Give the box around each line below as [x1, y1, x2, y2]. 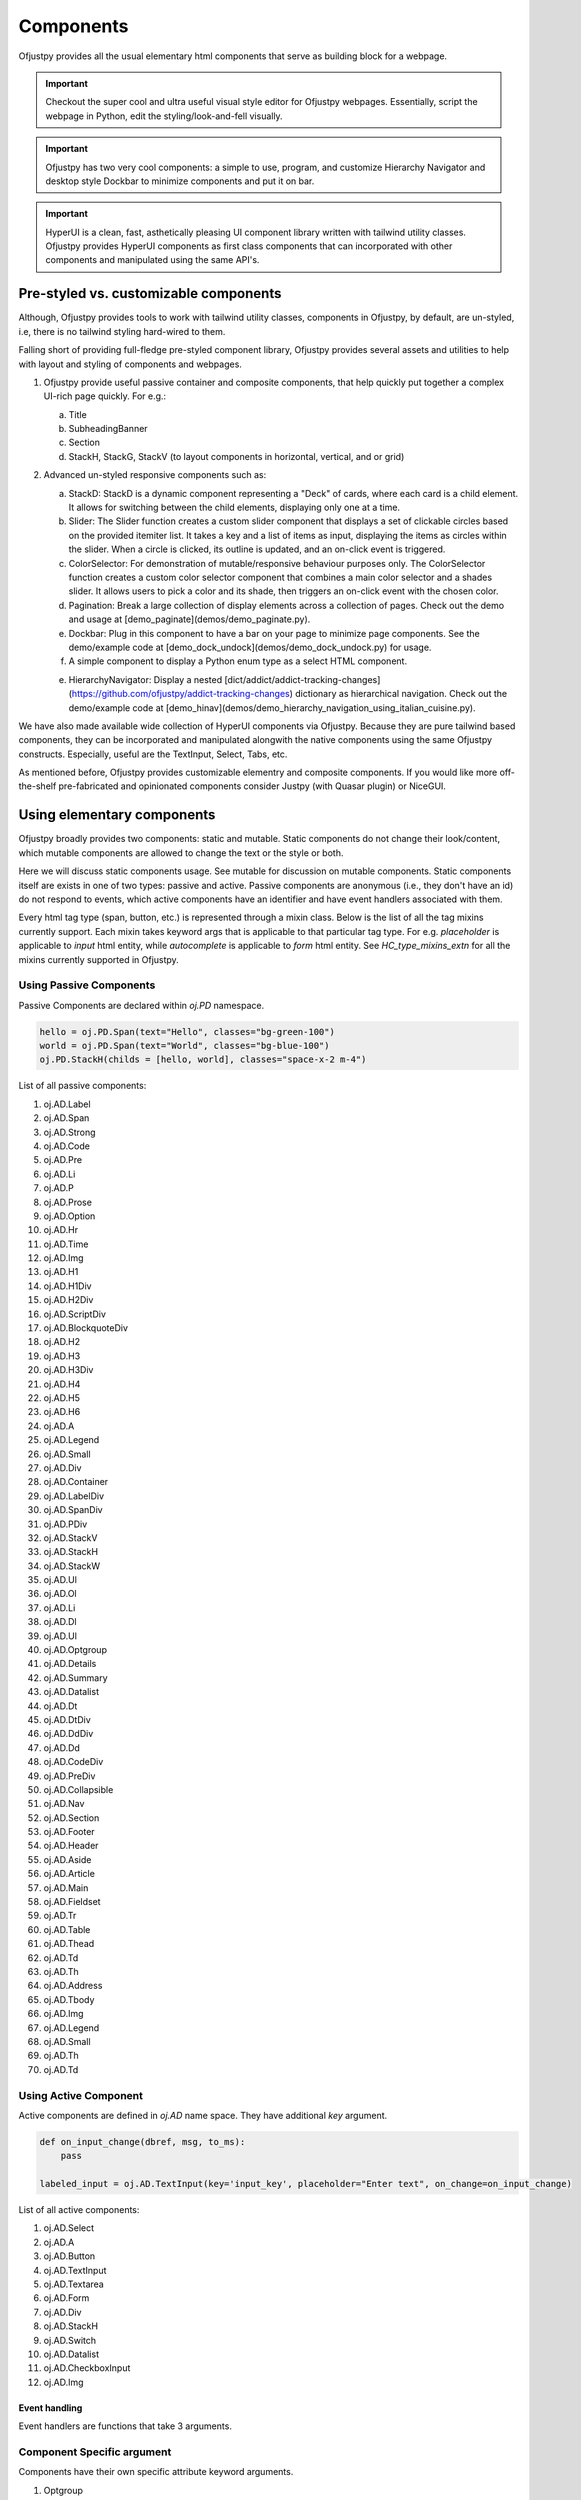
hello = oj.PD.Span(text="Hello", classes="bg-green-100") [39, 1026, 335, 1037]
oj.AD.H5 [43, 1391, 80, 1404]
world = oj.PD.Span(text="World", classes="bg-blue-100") [39, 1040, 330, 1052]
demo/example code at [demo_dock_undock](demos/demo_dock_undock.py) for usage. [68, 641, 432, 653]
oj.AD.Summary [43, 1671, 109, 1684]
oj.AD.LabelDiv [43, 1490, 105, 1502]
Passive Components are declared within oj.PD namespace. [18, 999, 265, 1011]
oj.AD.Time [43, 1238, 89, 1250]
